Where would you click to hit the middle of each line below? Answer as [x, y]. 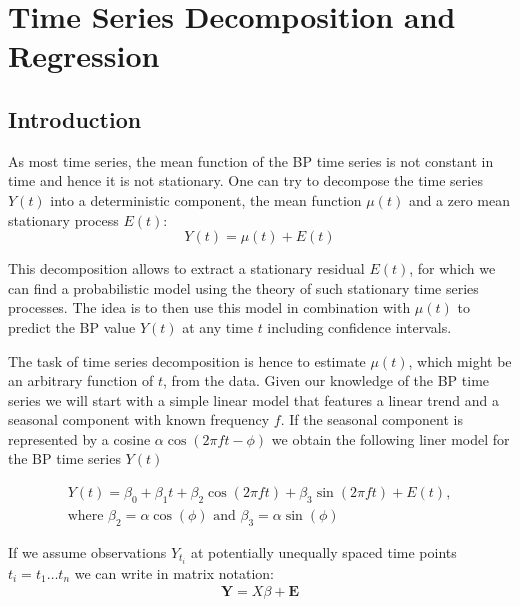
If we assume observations [87, 551]
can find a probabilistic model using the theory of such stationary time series [243, 287]
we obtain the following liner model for [390, 438]
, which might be [460, 360]
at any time [217, 326]
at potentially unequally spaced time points [323, 551]
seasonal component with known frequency [139, 419]
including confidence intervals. [359, 326]
